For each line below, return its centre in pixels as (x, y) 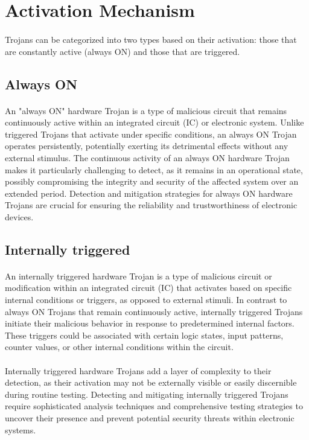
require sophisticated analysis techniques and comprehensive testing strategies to (154, 406)
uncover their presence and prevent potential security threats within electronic (150, 417)
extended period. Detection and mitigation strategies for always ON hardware (149, 193)
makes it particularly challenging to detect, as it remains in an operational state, (154, 169)
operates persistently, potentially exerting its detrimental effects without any (147, 146)
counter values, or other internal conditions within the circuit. (119, 347)
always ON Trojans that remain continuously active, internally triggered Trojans (154, 311)
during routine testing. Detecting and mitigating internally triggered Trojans (147, 394)
